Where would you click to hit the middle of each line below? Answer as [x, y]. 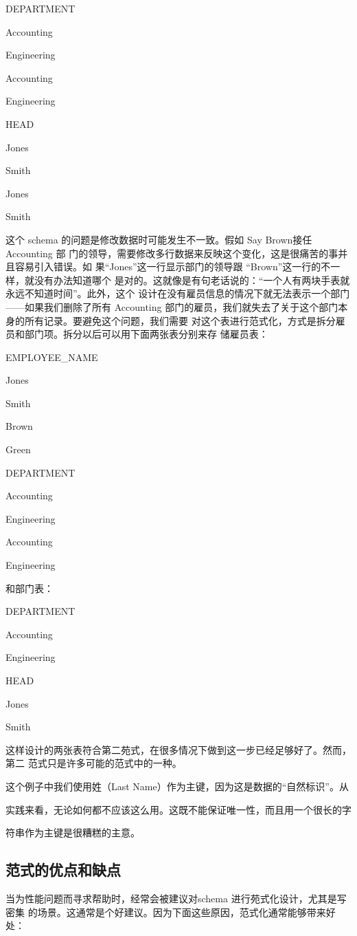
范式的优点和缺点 [63, 870]
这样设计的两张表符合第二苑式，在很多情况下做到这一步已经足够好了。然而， [178, 749]
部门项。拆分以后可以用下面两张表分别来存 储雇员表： [146, 334]
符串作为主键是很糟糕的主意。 [73, 832]
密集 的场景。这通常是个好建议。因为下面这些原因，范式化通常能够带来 [166, 912]
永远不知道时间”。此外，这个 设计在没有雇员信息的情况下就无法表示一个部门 [178, 293]
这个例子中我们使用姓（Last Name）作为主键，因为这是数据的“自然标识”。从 [177, 786]
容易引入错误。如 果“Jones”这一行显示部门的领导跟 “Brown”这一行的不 [173, 266]
